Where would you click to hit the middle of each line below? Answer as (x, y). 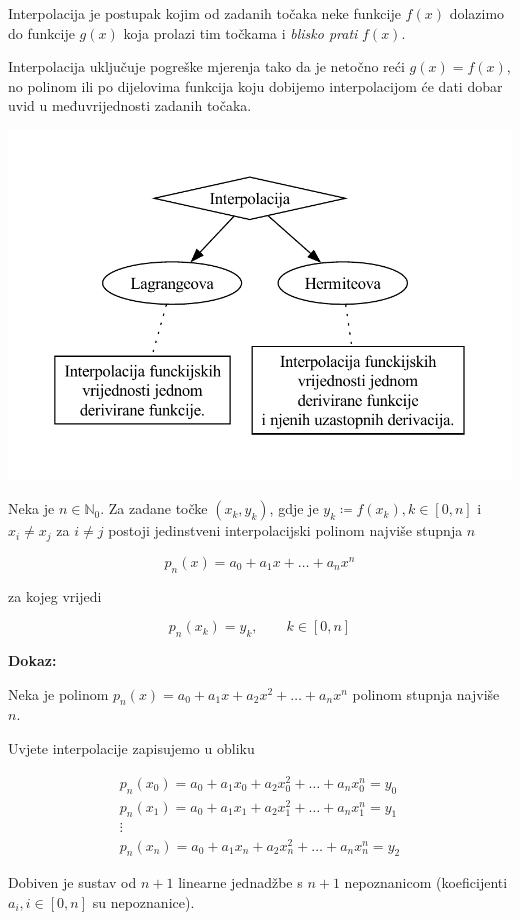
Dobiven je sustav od (72, 882)
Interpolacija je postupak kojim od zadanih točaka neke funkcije (204, 13)
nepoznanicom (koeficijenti (426, 882)
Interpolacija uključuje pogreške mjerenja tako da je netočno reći (206, 66)
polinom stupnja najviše (426, 693)
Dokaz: (32, 660)
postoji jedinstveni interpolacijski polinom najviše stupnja (285, 530)
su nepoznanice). (143, 902)
